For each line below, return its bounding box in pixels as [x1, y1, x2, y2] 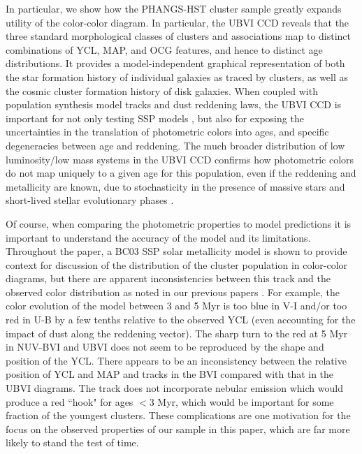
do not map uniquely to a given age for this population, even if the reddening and [6, 166, 356, 180]
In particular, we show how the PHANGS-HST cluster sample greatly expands [6, 1, 342, 15]
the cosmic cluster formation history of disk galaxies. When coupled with [6, 83, 318, 98]
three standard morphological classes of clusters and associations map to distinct [6, 29, 352, 43]
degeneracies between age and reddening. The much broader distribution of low [6, 138, 345, 152]
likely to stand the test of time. [6, 435, 139, 450]
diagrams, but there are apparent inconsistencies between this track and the [6, 271, 331, 286]
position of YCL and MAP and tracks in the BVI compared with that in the [6, 367, 334, 381]
